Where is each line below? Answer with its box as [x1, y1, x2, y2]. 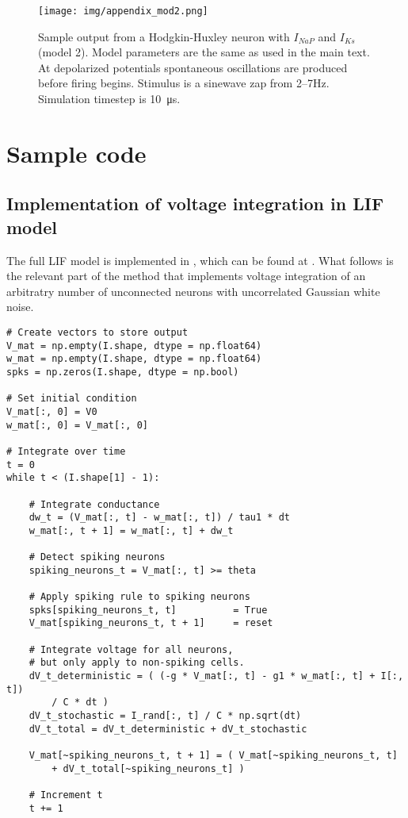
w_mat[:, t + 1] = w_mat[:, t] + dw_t [29, 524, 234, 536]
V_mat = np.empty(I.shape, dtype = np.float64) [6, 340, 262, 351]
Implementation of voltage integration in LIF [6, 191, 384, 216]
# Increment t [29, 789, 103, 801]
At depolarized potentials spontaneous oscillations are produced [38, 59, 348, 75]
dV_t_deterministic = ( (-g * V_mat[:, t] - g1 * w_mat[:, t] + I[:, [29, 670, 404, 682]
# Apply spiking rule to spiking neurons [29, 591, 250, 603]
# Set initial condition [6, 393, 137, 405]
